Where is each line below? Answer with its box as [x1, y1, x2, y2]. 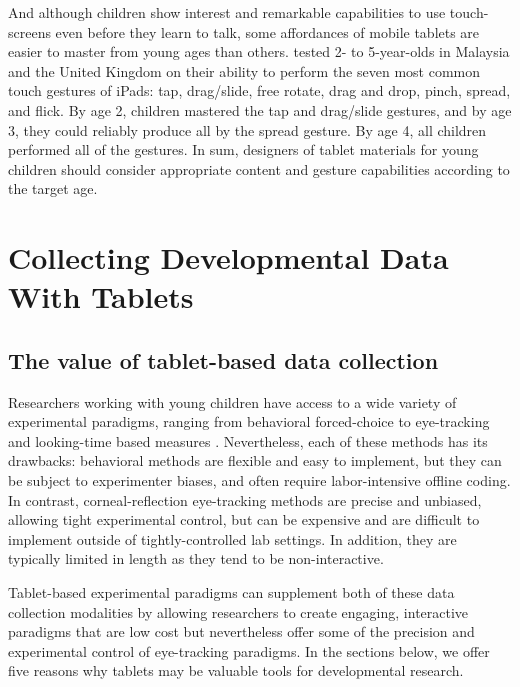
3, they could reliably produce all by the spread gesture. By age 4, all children [8, 119, 487, 140]
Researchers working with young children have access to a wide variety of [8, 391, 457, 412]
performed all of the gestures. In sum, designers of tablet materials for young [8, 139, 479, 160]
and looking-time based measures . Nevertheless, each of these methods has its [8, 430, 488, 451]
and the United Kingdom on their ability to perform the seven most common [8, 60, 480, 81]
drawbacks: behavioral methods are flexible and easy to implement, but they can [8, 450, 502, 471]
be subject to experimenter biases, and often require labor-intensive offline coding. [8, 470, 511, 491]
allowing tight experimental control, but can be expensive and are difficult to [8, 509, 480, 530]
